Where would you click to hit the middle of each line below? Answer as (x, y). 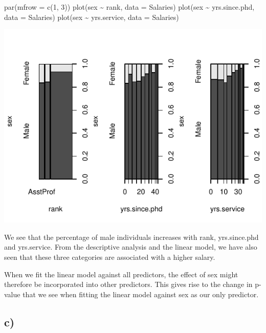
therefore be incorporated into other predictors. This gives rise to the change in (128, 284)
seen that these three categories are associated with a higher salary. (110, 257)
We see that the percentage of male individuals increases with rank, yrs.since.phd (131, 237)
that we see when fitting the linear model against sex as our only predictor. (141, 294)
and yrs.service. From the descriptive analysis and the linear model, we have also (131, 247)
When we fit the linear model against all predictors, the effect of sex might (121, 274)
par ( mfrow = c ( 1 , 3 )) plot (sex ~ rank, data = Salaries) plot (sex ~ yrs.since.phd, (129, 7)
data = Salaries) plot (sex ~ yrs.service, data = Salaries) (92, 17)
